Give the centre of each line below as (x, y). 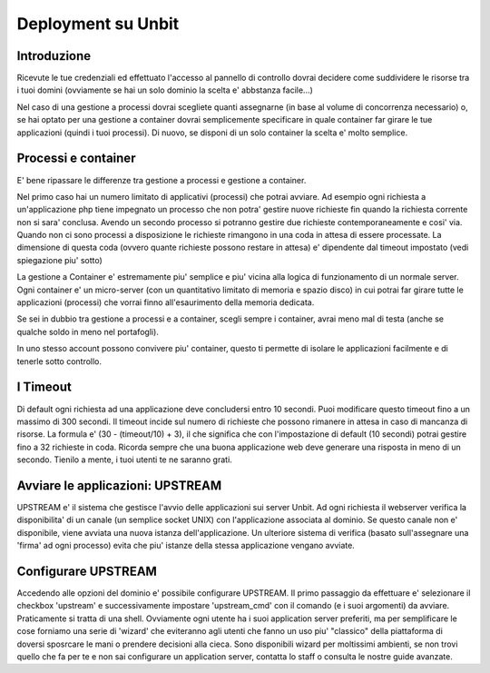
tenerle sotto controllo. (59, 361)
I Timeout (44, 387)
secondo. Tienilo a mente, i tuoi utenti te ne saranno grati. (125, 460)
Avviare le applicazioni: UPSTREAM (119, 485)
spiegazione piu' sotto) (60, 260)
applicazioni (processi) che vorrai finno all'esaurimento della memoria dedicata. (166, 302)
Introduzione (54, 56)
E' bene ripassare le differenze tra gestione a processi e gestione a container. (162, 180)
